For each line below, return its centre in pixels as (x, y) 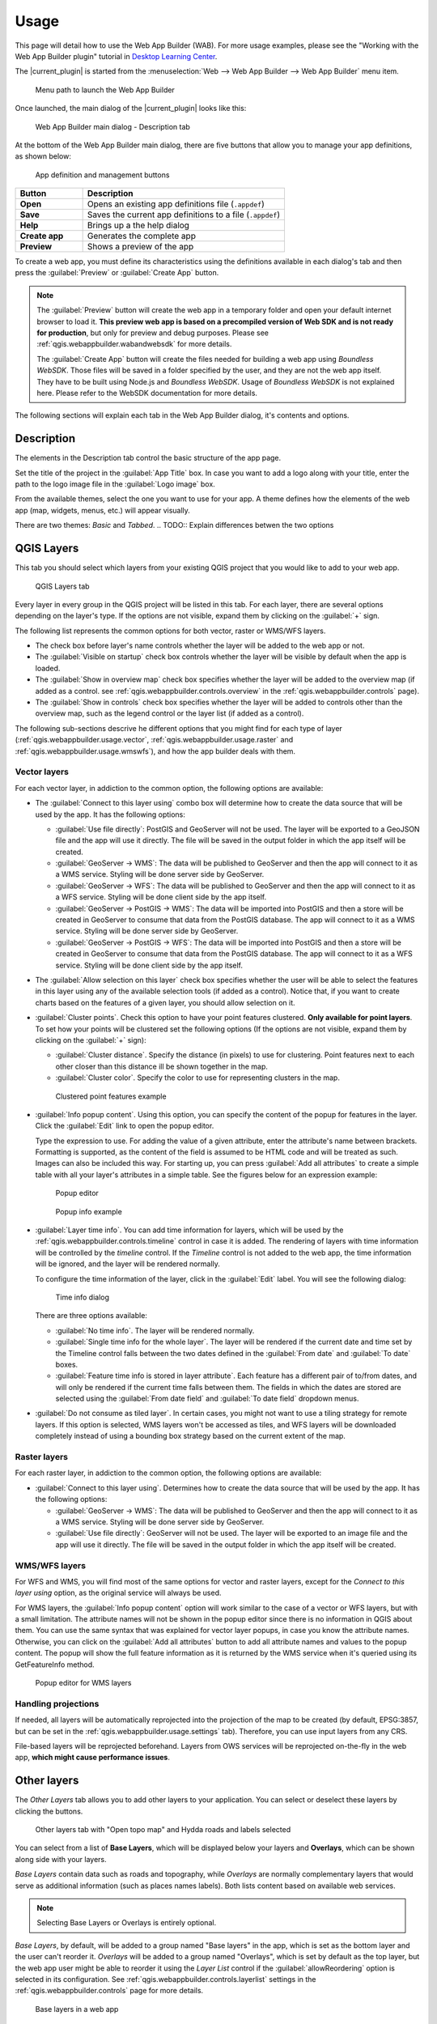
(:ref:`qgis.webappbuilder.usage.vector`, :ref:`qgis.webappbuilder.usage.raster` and (154, 740)
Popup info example (89, 1211)
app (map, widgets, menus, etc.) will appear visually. (102, 510)
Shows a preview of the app (140, 247)
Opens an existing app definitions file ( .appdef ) (176, 204)
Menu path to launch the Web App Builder (105, 90)
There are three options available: (91, 1316)
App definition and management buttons (102, 175)
